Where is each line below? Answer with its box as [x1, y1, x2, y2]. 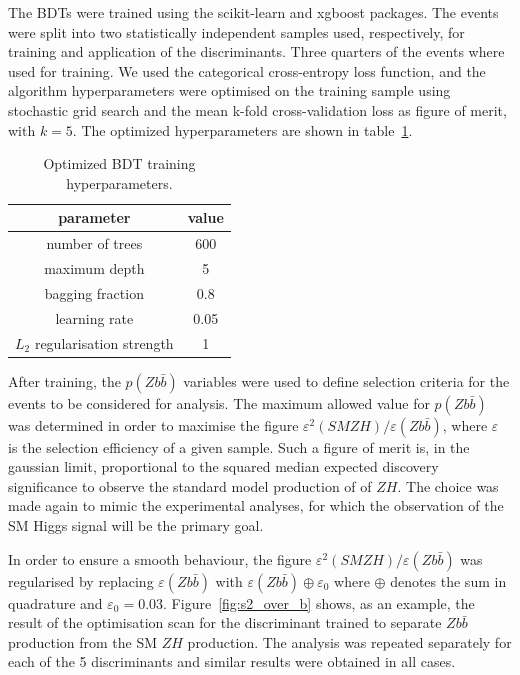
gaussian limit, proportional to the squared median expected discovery [8, 456, 439, 477]
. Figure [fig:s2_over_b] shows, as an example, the [163, 592, 475, 613]
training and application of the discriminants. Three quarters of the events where [8, 41, 505, 62]
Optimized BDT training [43, 153, 196, 174]
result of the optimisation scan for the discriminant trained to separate [8, 612, 442, 633]
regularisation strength [34, 332, 174, 353]
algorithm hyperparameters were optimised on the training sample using [8, 80, 451, 101]
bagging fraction [44, 282, 144, 303]
